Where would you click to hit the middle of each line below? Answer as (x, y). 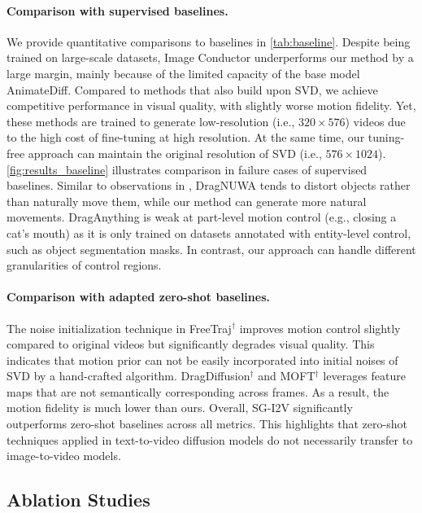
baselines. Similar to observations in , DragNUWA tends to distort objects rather (209, 185)
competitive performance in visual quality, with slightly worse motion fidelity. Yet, (211, 105)
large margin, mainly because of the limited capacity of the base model (183, 73)
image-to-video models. (64, 456)
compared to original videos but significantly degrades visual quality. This (191, 344)
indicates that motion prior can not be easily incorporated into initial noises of (202, 360)
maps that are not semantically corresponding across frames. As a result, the (198, 391)
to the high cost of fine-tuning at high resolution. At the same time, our (186, 137)
